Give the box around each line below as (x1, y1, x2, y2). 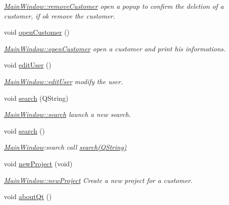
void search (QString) (4, 92, 69, 103)
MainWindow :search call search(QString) (4, 142, 127, 152)
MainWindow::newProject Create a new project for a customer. (4, 175, 193, 185)
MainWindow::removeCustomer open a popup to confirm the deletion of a (4, 1, 224, 11)
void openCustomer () (4, 27, 70, 37)
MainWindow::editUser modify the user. (4, 76, 123, 86)
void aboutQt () (4, 191, 52, 202)
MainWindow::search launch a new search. (4, 109, 131, 119)
